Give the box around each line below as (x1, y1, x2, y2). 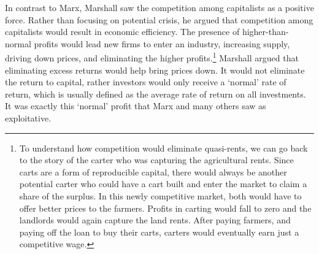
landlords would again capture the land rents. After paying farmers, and (19, 214, 291, 226)
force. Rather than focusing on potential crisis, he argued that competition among (5, 13, 313, 26)
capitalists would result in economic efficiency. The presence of (5, 25, 240, 38)
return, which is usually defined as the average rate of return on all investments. (5, 87, 306, 100)
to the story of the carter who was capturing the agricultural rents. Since (19, 153, 294, 166)
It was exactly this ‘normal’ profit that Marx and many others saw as (5, 99, 266, 112)
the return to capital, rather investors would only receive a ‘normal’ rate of (5, 75, 286, 88)
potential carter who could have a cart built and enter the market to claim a (19, 177, 307, 190)
